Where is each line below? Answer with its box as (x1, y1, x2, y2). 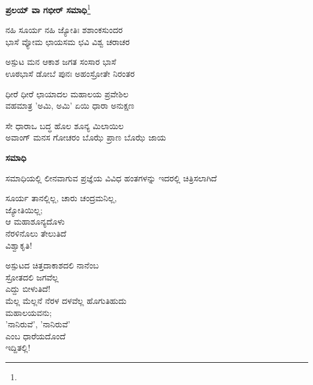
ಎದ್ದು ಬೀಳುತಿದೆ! (5, 282, 50, 295)
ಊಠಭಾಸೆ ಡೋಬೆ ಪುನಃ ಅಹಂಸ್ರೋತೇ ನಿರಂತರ (5, 67, 135, 80)
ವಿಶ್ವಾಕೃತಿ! (5, 238, 32, 251)
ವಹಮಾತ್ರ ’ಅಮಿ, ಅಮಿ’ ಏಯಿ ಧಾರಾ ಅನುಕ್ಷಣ (5, 99, 135, 112)
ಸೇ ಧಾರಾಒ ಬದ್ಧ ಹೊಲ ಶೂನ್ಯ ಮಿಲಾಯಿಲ (5, 119, 124, 132)
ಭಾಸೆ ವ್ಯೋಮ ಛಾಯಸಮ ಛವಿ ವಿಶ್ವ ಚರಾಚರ (5, 35, 130, 47)
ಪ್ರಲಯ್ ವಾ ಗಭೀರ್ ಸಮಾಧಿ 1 (5, 2, 91, 16)
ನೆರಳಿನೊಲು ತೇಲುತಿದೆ (5, 226, 67, 239)
